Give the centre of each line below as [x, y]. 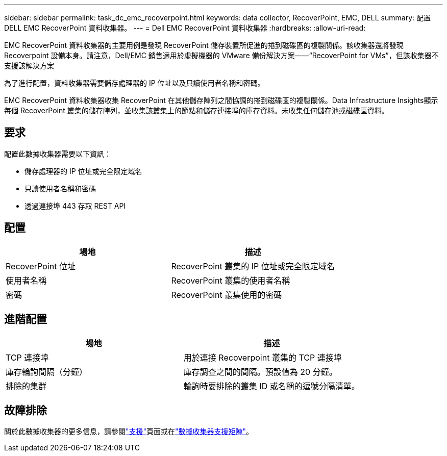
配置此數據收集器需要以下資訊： [58, 154]
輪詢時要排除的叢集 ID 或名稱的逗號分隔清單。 [271, 386]
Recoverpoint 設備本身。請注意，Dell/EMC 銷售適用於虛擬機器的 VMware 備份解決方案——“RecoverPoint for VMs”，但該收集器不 [221, 55]
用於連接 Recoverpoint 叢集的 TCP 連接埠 [263, 357]
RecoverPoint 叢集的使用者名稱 [231, 280]
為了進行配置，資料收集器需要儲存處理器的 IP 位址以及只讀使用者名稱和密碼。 [134, 83]
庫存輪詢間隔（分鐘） [47, 372]
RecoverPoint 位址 [41, 266]
